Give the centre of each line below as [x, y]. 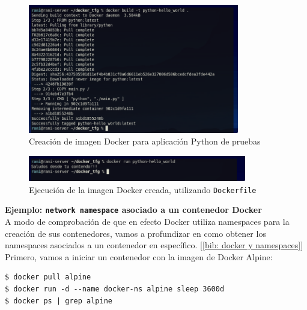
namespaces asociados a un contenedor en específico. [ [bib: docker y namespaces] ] [154, 245]
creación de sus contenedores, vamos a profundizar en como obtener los [135, 233]
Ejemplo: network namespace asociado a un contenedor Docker [133, 210]
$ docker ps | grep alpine [59, 301]
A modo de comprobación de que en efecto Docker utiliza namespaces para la [147, 222]
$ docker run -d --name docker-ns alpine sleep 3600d [115, 289]
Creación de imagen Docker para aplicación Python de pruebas [145, 141]
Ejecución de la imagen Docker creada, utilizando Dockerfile [143, 189]
